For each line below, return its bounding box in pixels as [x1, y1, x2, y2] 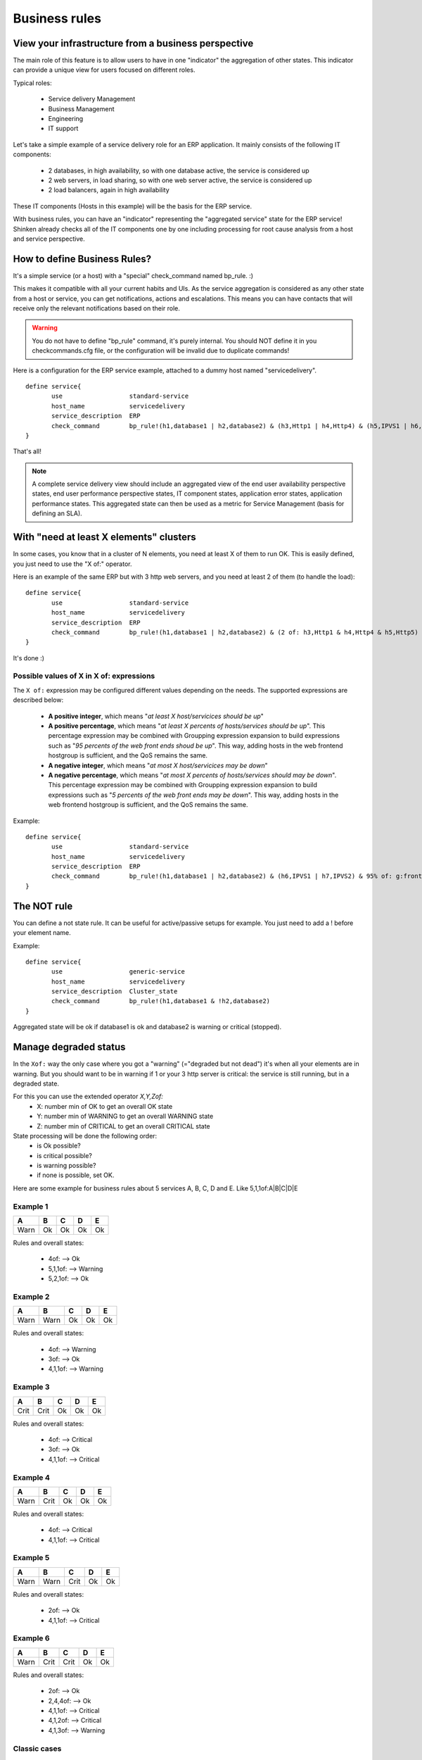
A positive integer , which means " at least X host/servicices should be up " [48, 712, 264, 720]
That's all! [13, 447, 41, 455]
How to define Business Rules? [13, 253, 152, 265]
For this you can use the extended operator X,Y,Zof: [13, 1092, 163, 1101]
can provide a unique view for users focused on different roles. [13, 65, 196, 74]
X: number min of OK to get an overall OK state [37, 1102, 173, 1110]
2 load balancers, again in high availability [48, 186, 170, 194]
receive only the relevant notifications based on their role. [13, 304, 181, 313]
